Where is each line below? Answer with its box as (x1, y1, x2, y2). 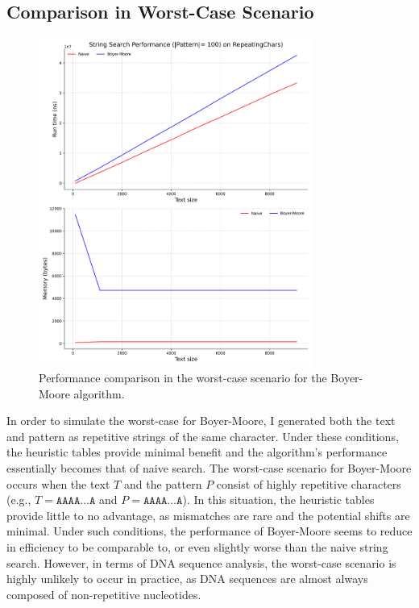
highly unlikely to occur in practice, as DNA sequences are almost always (6, 570, 368, 587)
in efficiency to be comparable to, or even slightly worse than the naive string (6, 538, 388, 555)
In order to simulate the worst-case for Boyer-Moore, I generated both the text (6, 412, 396, 429)
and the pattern (123, 475, 202, 492)
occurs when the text (6, 475, 110, 492)
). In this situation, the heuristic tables (182, 491, 375, 508)
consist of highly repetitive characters (216, 475, 401, 492)
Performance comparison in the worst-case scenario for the (39, 369, 327, 385)
